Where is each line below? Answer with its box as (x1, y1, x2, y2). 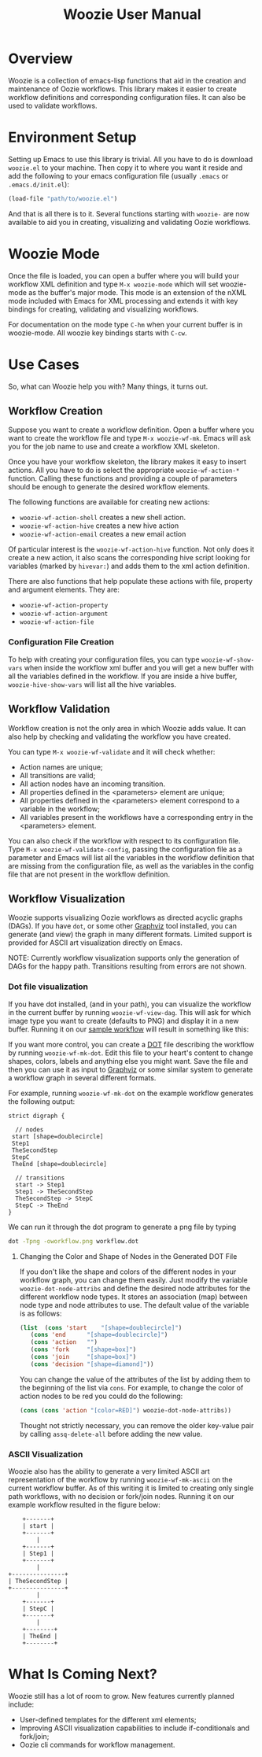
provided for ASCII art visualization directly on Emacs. (8, 938, 183, 947)
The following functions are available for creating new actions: (8, 497, 210, 507)
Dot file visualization (8, 981, 89, 992)
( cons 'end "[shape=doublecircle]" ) (30, 1331, 168, 1339)
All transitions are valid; (19, 770, 96, 780)
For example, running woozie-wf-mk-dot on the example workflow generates (8, 1088, 254, 1098)
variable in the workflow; (19, 804, 100, 814)
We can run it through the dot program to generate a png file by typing (8, 1222, 237, 1231)
